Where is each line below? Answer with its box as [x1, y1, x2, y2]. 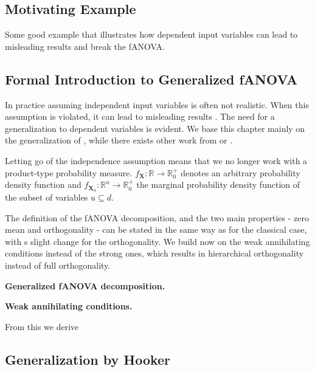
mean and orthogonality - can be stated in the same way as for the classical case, [5, 223, 307, 236]
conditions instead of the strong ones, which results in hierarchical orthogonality [5, 247, 304, 260]
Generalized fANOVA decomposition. [5, 279, 165, 292]
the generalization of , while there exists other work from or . [5, 134, 233, 146]
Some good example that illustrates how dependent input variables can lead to [5, 28, 298, 41]
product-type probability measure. [5, 166, 133, 179]
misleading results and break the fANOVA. [5, 40, 165, 52]
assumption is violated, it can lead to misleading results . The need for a [5, 110, 275, 123]
